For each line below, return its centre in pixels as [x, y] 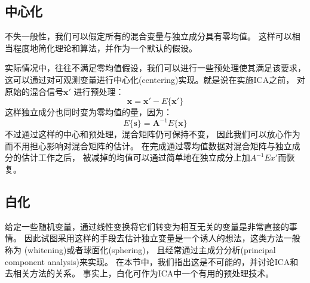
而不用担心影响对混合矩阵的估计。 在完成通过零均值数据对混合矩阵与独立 [148, 145]
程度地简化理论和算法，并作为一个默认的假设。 [105, 47]
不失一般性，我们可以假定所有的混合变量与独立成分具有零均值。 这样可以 [148, 36]
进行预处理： [99, 91]
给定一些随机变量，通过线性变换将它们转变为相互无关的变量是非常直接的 [147, 226]
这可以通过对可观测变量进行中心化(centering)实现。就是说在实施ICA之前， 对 [155, 79]
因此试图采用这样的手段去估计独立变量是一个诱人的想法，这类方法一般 [162, 238]
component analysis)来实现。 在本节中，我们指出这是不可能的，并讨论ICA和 [152, 261]
